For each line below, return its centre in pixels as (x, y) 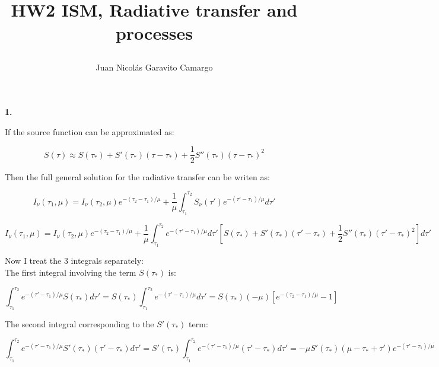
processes (154, 33)
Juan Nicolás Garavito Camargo (154, 67)
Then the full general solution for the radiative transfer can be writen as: (137, 177)
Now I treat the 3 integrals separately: (74, 261)
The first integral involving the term (71, 272)
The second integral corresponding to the (79, 324)
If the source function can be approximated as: (90, 131)
